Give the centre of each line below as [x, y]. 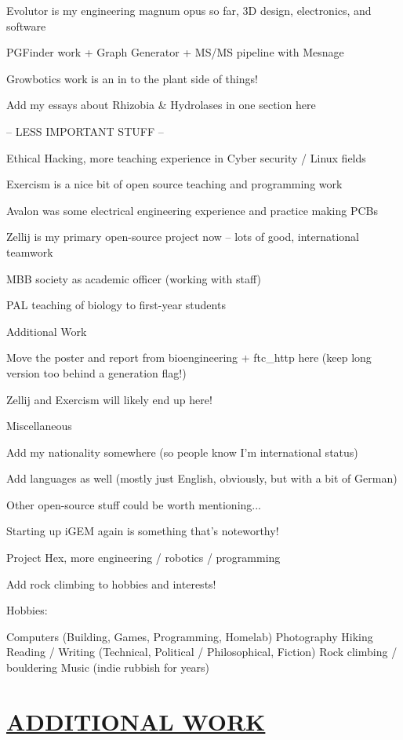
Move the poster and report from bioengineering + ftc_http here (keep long [189, 357]
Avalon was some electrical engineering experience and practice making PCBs [192, 210]
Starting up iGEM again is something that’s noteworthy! [143, 531]
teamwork [30, 252]
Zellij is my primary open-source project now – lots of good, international [183, 237]
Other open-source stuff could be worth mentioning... [134, 504]
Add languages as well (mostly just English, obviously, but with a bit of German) [202, 478]
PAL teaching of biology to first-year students [116, 305]
